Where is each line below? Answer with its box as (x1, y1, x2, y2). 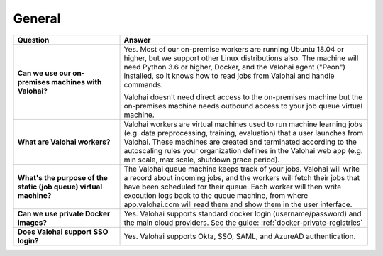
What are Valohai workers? (17, 137, 111, 147)
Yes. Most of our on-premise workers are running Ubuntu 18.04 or (123, 44, 344, 54)
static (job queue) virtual (17, 182, 103, 191)
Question (17, 35, 50, 45)
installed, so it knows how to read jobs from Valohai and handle (123, 71, 335, 81)
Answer (123, 35, 151, 45)
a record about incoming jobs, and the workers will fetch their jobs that (123, 172, 360, 182)
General (13, 11, 61, 26)
